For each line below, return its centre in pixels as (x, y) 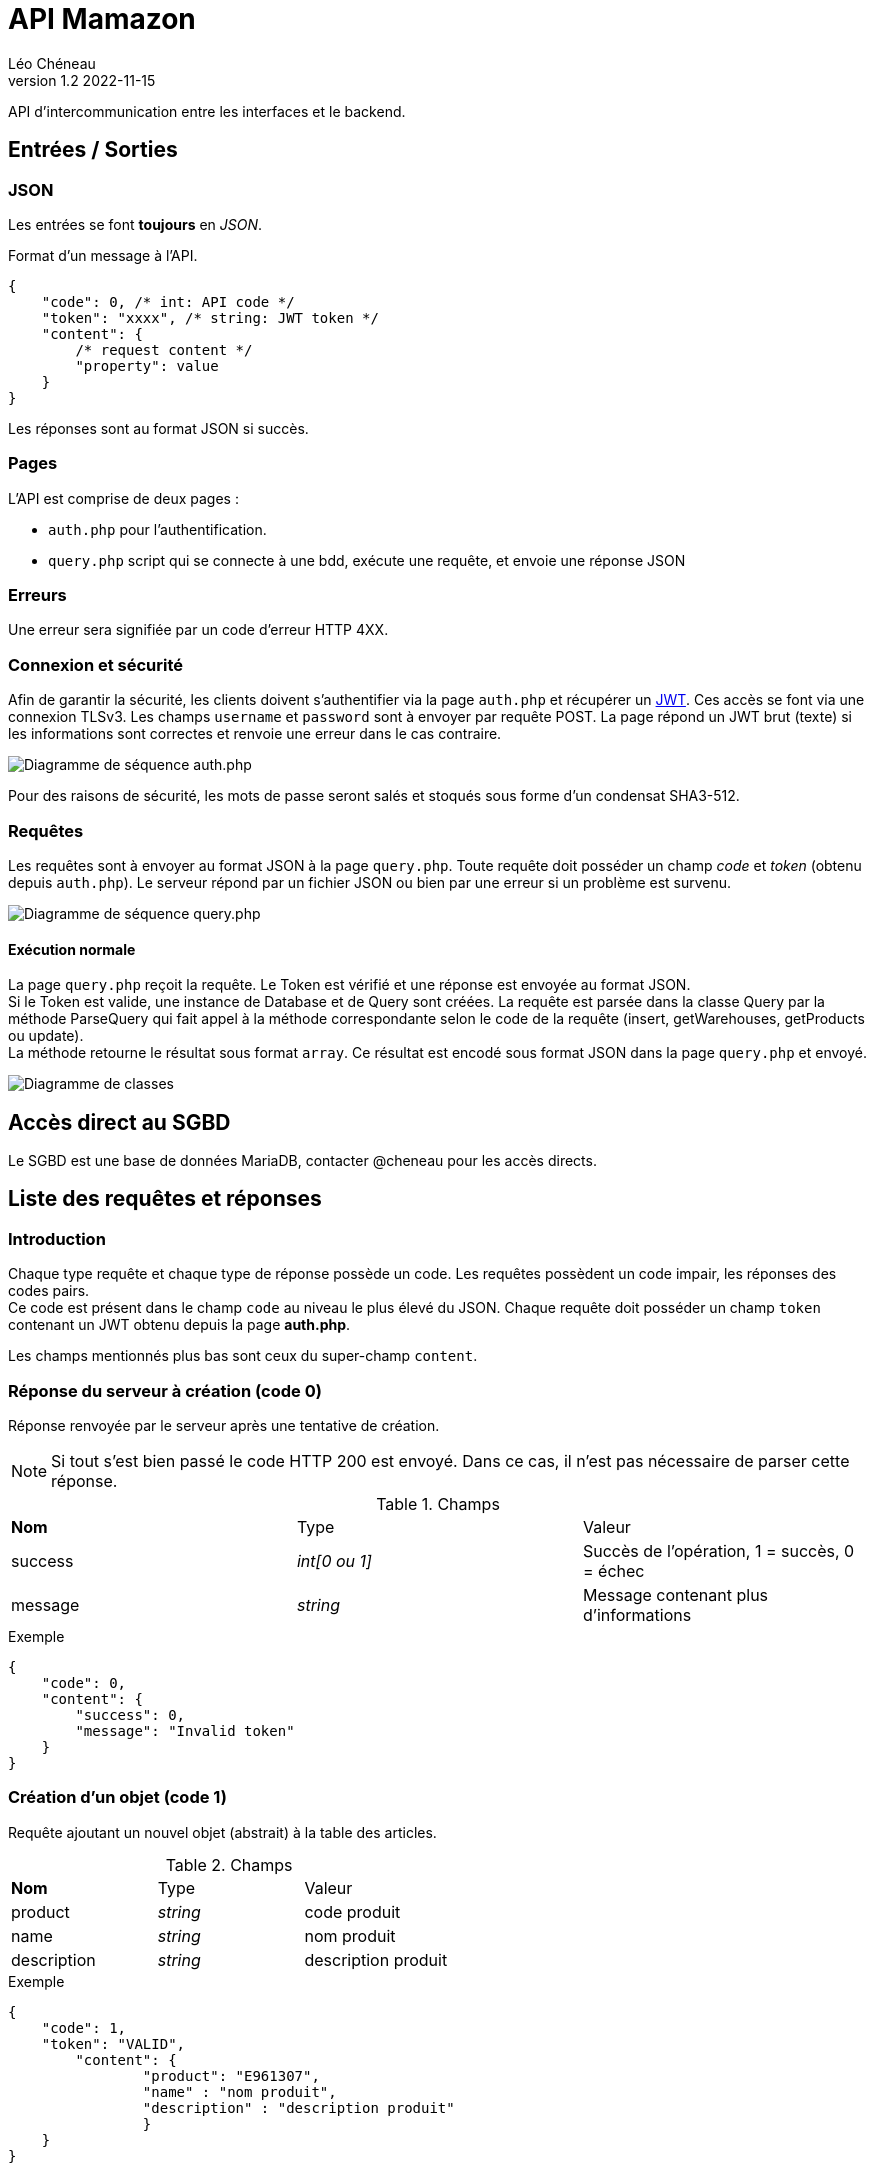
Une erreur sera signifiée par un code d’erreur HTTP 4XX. (198, 630)
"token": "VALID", (113, 2043)
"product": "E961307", (231, 2075)
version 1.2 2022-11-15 (82, 80)
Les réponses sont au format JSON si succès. (158, 428)
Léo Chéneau (52, 63)
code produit (352, 1911)
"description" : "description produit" (298, 2107)
